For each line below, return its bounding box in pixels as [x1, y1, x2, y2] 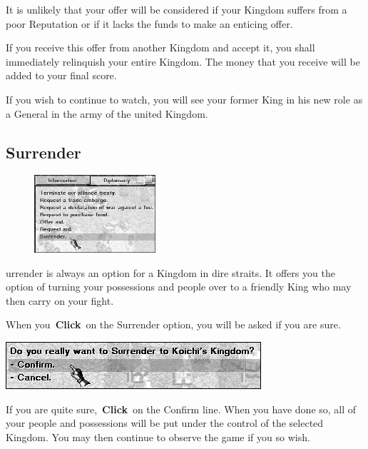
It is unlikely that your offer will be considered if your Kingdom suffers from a [6, 2, 347, 16]
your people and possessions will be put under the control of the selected [6, 415, 324, 430]
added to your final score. [6, 68, 117, 83]
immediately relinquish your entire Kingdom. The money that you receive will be [6, 54, 360, 69]
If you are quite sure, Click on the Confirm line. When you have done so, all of [6, 401, 357, 416]
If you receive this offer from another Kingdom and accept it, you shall [6, 40, 315, 55]
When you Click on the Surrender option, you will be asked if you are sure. [6, 317, 341, 332]
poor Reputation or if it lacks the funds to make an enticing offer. [6, 16, 293, 31]
